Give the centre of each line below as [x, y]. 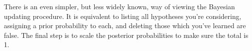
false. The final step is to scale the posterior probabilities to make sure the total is [126, 35]
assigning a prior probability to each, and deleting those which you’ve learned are [125, 25]
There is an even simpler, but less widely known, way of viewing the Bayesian [119, 6]
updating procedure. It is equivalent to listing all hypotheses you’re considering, [123, 16]
